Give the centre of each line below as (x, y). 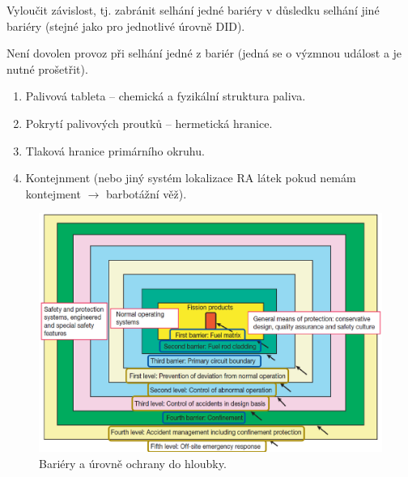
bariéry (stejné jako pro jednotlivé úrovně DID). (126, 26)
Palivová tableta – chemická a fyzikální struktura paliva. (166, 96)
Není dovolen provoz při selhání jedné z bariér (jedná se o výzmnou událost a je (204, 53)
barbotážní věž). (146, 193)
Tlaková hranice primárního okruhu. (115, 150)
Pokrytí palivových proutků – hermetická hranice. (149, 123)
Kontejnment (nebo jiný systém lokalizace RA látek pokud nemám (191, 178)
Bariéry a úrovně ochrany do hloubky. (133, 463)
